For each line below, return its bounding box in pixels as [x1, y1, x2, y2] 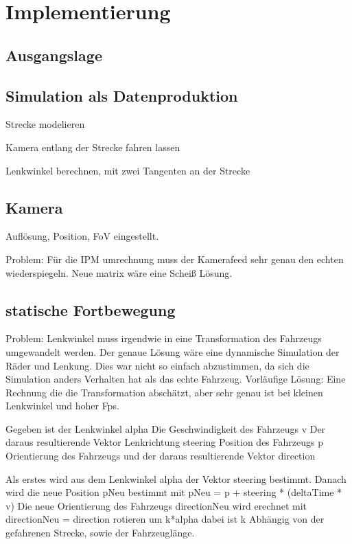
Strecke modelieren [5, 117, 85, 131]
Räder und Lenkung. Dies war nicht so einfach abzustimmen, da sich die [5, 358, 309, 372]
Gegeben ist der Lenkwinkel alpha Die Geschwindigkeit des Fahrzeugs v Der [5, 421, 326, 435]
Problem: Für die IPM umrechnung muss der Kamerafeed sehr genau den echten [5, 251, 344, 266]
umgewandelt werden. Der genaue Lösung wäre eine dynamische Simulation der [5, 344, 340, 359]
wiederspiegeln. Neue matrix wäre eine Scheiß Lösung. [5, 265, 233, 280]
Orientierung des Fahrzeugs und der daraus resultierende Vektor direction [5, 449, 316, 463]
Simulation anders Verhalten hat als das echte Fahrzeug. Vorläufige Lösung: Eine [5, 372, 346, 386]
